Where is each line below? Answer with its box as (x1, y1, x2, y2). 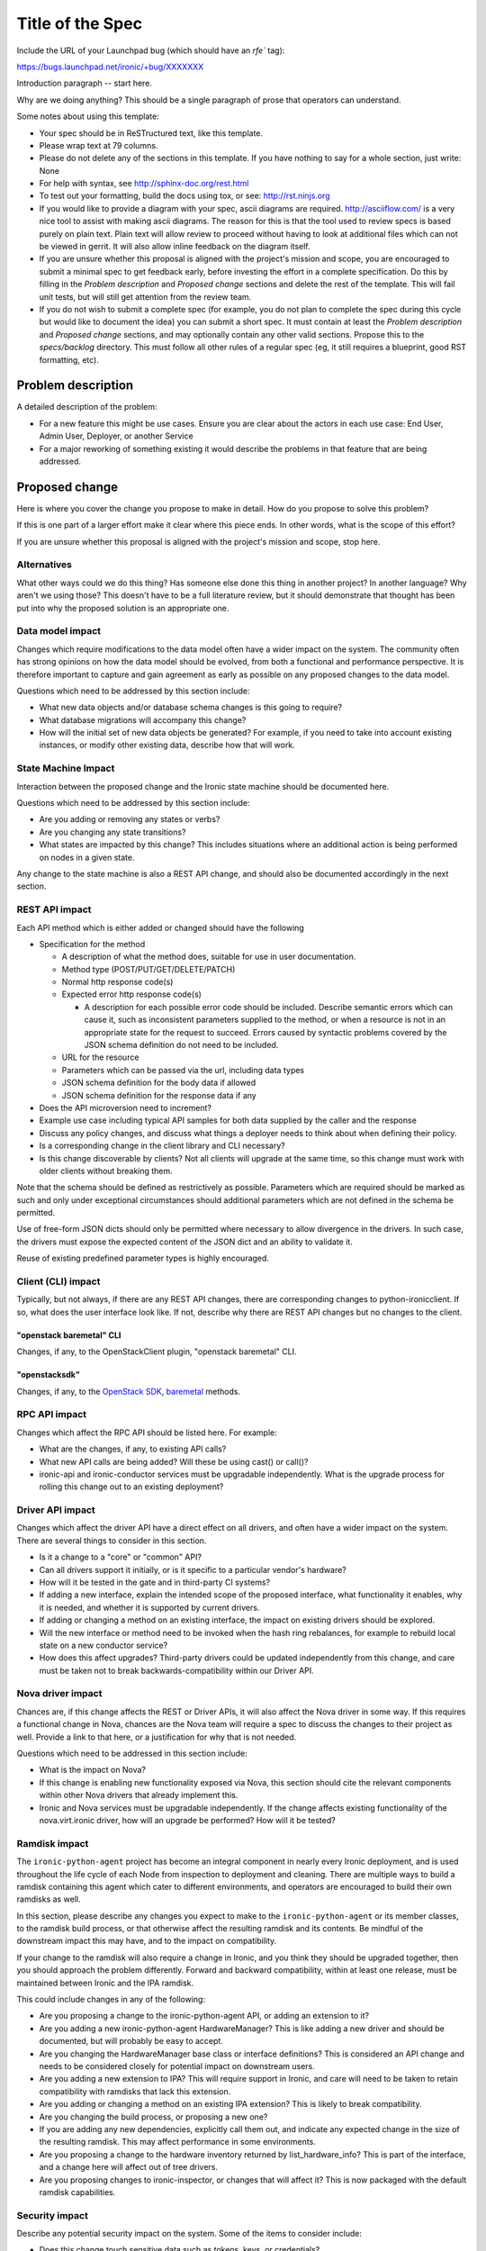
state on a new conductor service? (39, 1640, 168, 1650)
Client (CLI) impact (16, 1275, 101, 1288)
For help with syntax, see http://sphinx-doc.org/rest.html (39, 178, 249, 189)
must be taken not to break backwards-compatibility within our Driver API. (39, 1665, 314, 1676)
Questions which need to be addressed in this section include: (16, 1748, 247, 1759)
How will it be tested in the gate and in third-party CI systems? (39, 1577, 270, 1587)
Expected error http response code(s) (61, 989, 202, 999)
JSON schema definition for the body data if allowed (61, 1077, 256, 1089)
